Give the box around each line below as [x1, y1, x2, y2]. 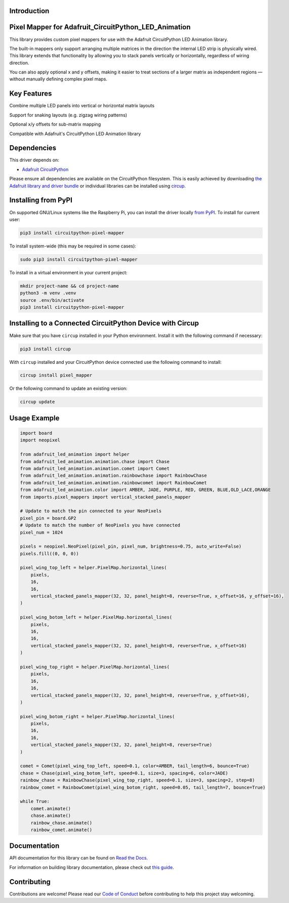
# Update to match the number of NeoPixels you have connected [20, 522, 181, 528]
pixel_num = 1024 [20, 529, 63, 535]
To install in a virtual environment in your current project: [9, 269, 128, 275]
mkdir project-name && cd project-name [20, 283, 119, 289]
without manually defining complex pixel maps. [9, 76, 107, 82]
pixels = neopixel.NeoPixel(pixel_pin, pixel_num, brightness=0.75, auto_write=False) [20, 544, 242, 549]
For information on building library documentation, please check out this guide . [9, 864, 174, 870]
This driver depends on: [9, 157, 59, 163]
